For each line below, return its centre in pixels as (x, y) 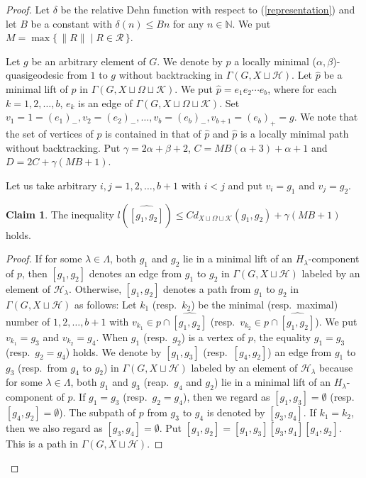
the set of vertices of (50, 133)
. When (112, 337)
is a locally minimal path (294, 133)
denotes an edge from (135, 273)
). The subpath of (98, 412)
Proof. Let (28, 9)
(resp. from (43, 367)
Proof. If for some (44, 259)
